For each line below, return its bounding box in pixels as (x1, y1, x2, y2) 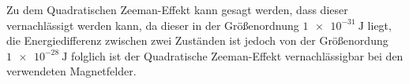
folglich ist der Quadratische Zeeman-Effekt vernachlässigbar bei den (71, 47, 403, 64)
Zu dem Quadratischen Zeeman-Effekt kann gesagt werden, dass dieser (6, 2, 348, 17)
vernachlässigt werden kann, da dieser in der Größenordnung (6, 16, 299, 33)
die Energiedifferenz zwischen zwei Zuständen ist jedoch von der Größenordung (6, 32, 388, 49)
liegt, (367, 16, 392, 33)
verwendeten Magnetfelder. (6, 63, 137, 79)
